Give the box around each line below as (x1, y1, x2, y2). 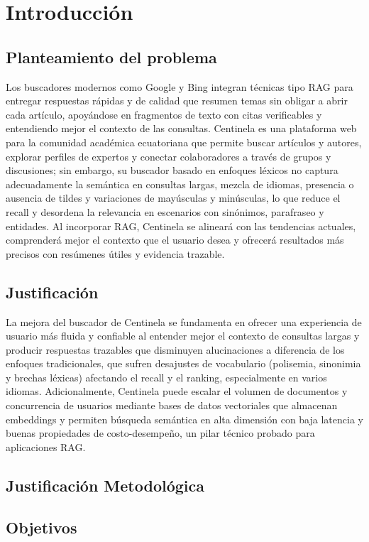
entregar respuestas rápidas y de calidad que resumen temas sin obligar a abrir (6, 93, 348, 108)
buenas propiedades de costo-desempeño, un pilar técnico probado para (6, 426, 315, 440)
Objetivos (6, 516, 77, 538)
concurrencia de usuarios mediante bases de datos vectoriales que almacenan (6, 398, 338, 413)
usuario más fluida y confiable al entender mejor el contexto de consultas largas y (6, 328, 360, 343)
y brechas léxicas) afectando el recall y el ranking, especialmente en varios (6, 369, 327, 384)
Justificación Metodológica (6, 474, 205, 496)
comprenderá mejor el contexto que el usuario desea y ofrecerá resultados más (6, 232, 344, 247)
